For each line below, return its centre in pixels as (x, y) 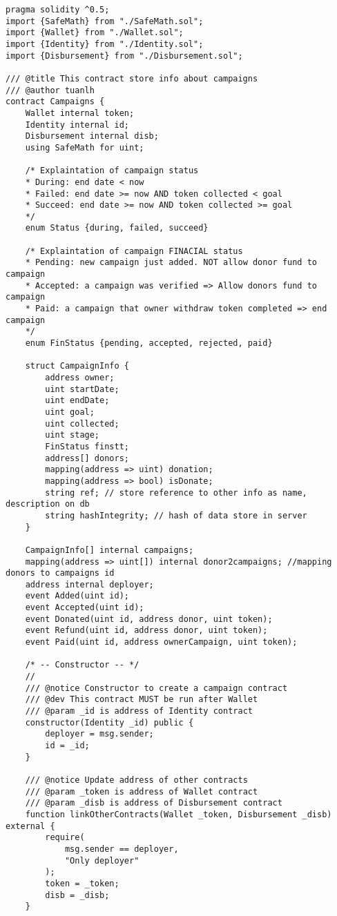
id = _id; (67, 746)
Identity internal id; (77, 125)
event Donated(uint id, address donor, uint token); (149, 619)
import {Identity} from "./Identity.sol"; (105, 44)
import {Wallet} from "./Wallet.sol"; (95, 33)
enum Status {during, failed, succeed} (117, 228)
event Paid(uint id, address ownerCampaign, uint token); (161, 642)
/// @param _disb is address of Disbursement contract (154, 803)
